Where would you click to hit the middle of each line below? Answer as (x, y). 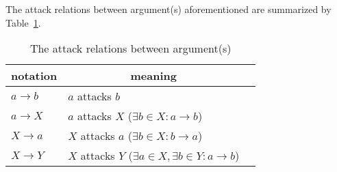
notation (34, 76)
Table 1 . (23, 22)
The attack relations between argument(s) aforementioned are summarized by (168, 9)
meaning (153, 76)
